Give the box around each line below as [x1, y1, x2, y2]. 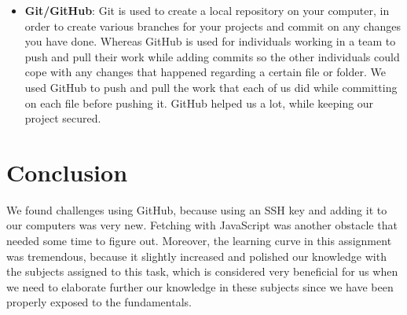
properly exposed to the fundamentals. [6, 294, 192, 310]
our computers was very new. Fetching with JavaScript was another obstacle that [6, 217, 398, 233]
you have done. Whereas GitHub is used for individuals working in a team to [24, 33, 396, 49]
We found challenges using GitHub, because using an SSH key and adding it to [6, 201, 387, 218]
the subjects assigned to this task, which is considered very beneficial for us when [6, 263, 398, 280]
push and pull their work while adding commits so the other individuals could [24, 48, 400, 64]
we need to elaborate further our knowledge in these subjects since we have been [6, 278, 394, 295]
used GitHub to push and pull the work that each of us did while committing [24, 79, 398, 95]
